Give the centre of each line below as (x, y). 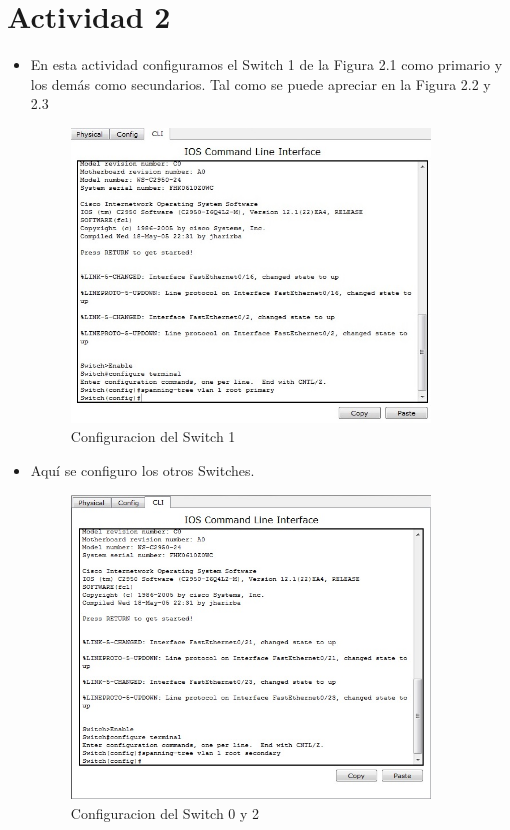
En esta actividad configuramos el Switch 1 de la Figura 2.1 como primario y (266, 64)
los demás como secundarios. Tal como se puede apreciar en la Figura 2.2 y (260, 83)
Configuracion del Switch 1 (153, 436)
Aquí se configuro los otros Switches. (142, 470)
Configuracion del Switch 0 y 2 (165, 812)
